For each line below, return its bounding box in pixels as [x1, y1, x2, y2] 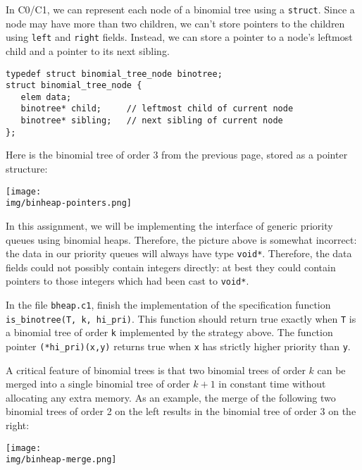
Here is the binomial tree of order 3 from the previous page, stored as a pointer [6, 147, 348, 162]
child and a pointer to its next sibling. [6, 43, 170, 58]
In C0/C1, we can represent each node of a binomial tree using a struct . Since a [6, 2, 355, 16]
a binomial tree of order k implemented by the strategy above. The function [6, 325, 333, 340]
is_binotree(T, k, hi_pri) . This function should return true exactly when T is [6, 311, 356, 326]
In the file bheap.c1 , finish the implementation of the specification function [6, 297, 331, 312]
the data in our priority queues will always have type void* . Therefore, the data [6, 246, 352, 261]
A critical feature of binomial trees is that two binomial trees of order [6, 362, 306, 377]
